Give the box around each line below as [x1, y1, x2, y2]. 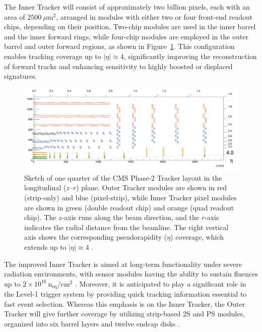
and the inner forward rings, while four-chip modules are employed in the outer [4, 31, 249, 41]
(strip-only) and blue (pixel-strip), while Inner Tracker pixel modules [24, 192, 237, 203]
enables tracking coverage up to [4, 50, 101, 61]
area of [4, 11, 25, 22]
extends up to [24, 242, 67, 252]
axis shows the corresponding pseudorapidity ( [24, 232, 167, 242]
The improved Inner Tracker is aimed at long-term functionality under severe [4, 258, 242, 269]
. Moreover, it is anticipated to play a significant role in [75, 278, 246, 289]
